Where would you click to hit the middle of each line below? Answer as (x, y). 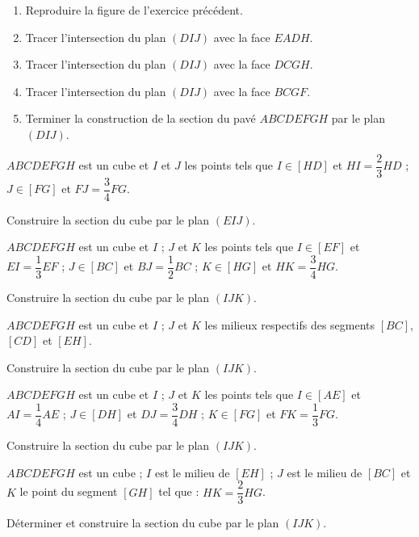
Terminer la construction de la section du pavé (140, 118)
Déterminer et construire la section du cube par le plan (143, 523)
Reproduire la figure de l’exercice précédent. (134, 10)
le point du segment (69, 491)
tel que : (179, 491)
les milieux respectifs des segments (290, 324)
